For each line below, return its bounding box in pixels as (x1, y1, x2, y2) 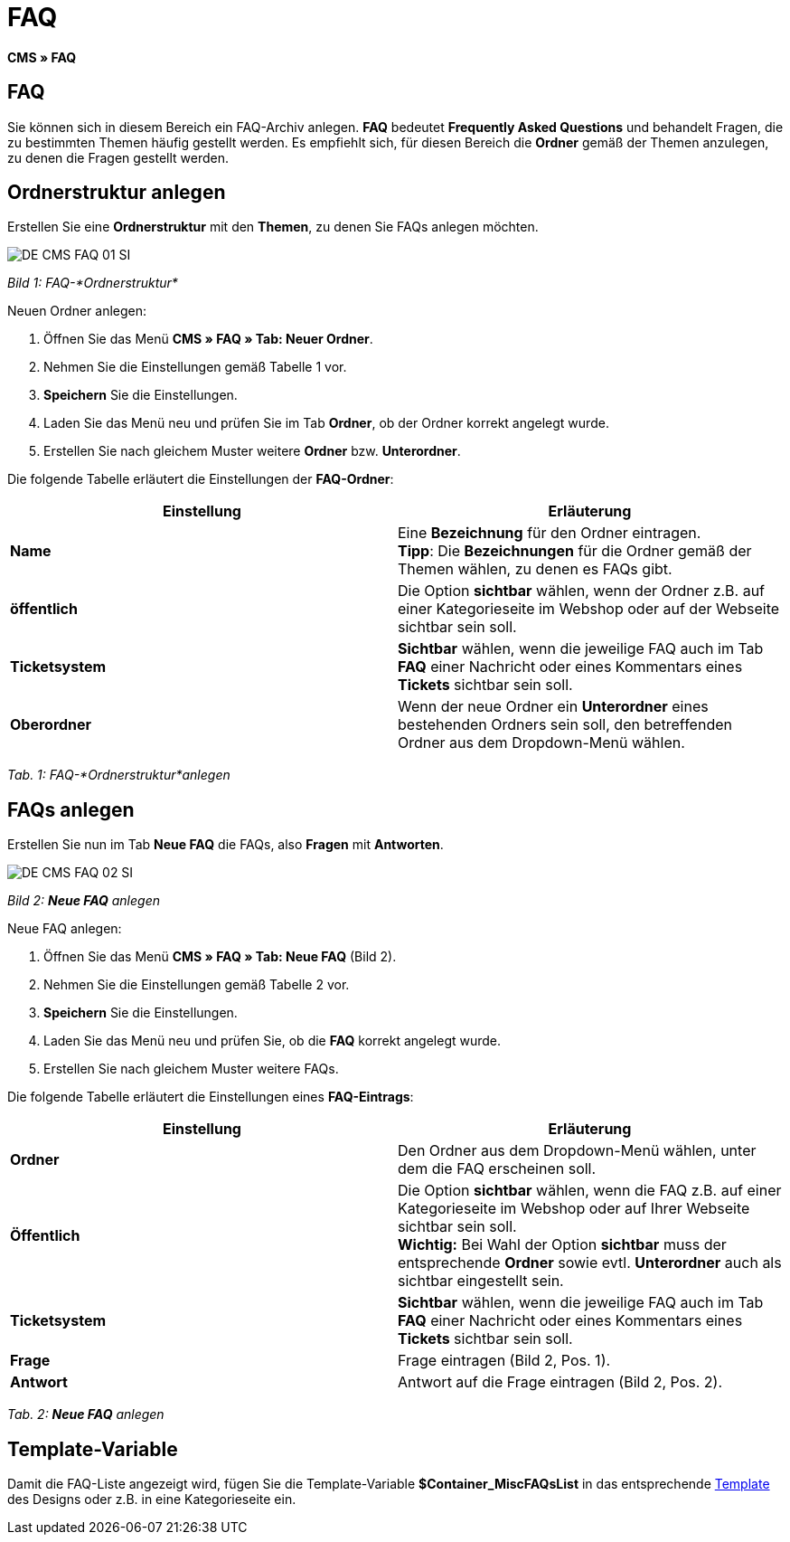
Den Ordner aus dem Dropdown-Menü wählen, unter (398, 1141, 757, 1160)
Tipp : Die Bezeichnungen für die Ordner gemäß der (398, 542, 752, 561)
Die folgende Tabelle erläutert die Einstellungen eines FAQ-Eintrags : (7, 1089, 414, 1105)
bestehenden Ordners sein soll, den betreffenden (398, 715, 732, 734)
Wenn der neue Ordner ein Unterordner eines (398, 697, 709, 716)
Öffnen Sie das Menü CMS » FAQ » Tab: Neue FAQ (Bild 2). (43, 949, 397, 965)
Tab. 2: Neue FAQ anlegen (7, 1406, 165, 1423)
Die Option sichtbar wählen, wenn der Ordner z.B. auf (398, 582, 766, 601)
